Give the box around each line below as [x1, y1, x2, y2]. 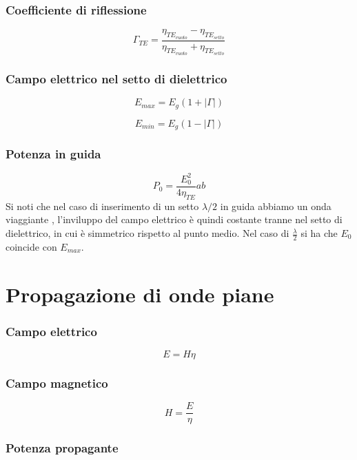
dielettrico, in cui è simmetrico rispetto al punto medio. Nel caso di [6, 226, 289, 240]
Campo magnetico [6, 374, 108, 391]
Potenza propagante [6, 439, 119, 457]
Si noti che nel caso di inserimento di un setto [6, 198, 199, 213]
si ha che [300, 226, 338, 240]
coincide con [6, 239, 57, 253]
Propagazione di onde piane [6, 280, 274, 308]
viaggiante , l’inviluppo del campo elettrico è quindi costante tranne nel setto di [6, 212, 343, 227]
